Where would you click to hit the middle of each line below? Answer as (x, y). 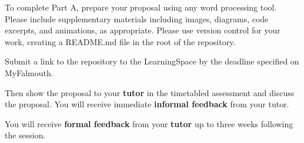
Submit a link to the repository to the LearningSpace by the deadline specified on (152, 61)
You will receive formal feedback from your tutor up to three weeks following (149, 123)
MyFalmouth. (29, 72)
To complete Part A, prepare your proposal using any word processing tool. (141, 7)
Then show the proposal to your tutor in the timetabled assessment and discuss (150, 92)
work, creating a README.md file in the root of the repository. (120, 41)
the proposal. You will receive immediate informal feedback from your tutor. (147, 104)
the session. (25, 135)
